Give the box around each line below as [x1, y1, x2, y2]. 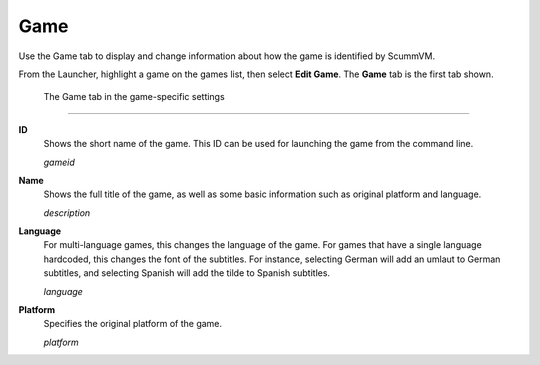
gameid [43, 156, 75, 168]
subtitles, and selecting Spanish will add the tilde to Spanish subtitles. [43, 267, 330, 279]
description [43, 206, 91, 219]
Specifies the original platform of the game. [43, 318, 223, 330]
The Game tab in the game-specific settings [43, 91, 225, 103]
